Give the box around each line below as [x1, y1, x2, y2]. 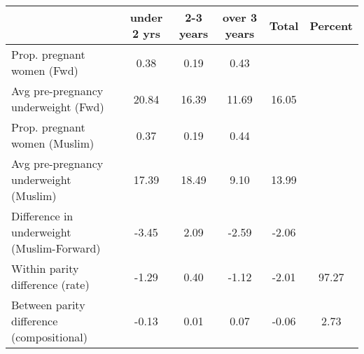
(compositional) [11, 329, 87, 345]
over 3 [222, 9, 258, 25]
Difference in [11, 208, 73, 224]
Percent [309, 17, 353, 34]
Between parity [11, 297, 85, 313]
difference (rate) [11, 276, 90, 292]
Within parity [11, 260, 79, 276]
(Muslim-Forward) [11, 240, 101, 256]
